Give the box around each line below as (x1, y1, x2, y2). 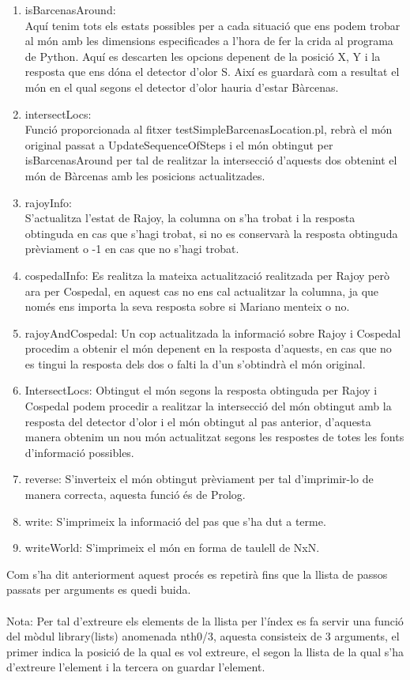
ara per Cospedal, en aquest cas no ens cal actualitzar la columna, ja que (24, 282, 379, 299)
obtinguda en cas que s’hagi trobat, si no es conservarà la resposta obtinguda (24, 225, 398, 241)
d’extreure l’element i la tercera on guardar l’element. (6, 659, 265, 675)
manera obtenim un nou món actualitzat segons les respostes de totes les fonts (24, 429, 404, 445)
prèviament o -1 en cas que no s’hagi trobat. (24, 240, 239, 257)
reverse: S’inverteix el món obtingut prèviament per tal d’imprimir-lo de (24, 470, 374, 487)
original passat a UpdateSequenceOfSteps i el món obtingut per (24, 136, 333, 153)
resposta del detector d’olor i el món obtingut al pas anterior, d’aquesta (24, 413, 371, 429)
